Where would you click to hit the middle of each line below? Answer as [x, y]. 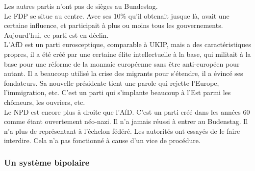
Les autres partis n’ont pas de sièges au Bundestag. [81, 6]
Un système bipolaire [47, 162]
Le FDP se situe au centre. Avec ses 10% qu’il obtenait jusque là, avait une [117, 15]
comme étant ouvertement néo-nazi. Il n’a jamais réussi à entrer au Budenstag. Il [126, 121]
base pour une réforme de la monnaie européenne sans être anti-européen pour [122, 63]
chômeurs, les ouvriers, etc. [45, 102]
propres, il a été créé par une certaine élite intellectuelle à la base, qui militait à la [127, 54]
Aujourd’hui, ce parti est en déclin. [56, 35]
